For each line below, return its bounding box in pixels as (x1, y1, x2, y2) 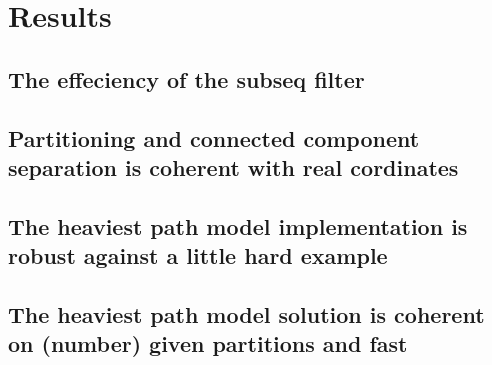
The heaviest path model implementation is (8, 210, 468, 241)
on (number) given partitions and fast (8, 328, 408, 359)
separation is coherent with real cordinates (8, 151, 459, 182)
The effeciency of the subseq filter (8, 63, 365, 94)
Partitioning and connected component (8, 122, 420, 153)
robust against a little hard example (8, 240, 388, 271)
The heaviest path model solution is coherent (8, 298, 485, 329)
